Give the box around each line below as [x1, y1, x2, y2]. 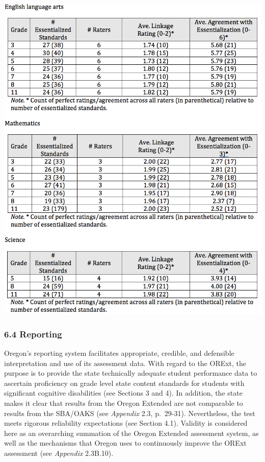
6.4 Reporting [4, 327, 62, 340]
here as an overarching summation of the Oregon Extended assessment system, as [4, 427, 259, 438]
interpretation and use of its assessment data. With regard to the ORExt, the [4, 357, 247, 368]
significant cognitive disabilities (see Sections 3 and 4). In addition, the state [4, 387, 243, 398]
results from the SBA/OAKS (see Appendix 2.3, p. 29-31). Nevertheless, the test [4, 407, 255, 418]
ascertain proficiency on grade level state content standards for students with [4, 377, 245, 388]
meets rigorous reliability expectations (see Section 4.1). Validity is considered [4, 418, 248, 428]
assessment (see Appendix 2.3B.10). [4, 447, 114, 458]
